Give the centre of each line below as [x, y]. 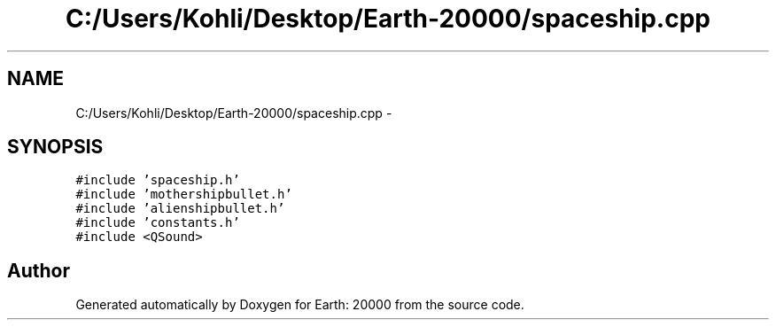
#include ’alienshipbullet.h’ [180, 209]
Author [39, 270]
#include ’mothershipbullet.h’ [184, 195]
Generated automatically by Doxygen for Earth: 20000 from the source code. [300, 305]
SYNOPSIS [55, 147]
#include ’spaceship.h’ [158, 180]
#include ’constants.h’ [158, 223]
